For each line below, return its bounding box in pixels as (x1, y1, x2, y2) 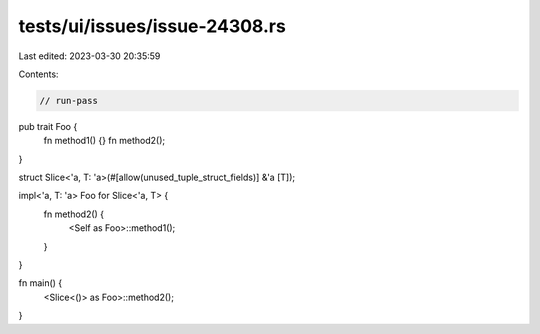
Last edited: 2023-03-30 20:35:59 (18, 50, 161, 62)
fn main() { (18, 277, 63, 289)
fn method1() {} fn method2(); (43, 135, 165, 147)
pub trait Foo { (18, 120, 78, 132)
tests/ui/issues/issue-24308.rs (18, 15, 287, 37)
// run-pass (39, 95, 99, 106)
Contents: (18, 68, 59, 80)
